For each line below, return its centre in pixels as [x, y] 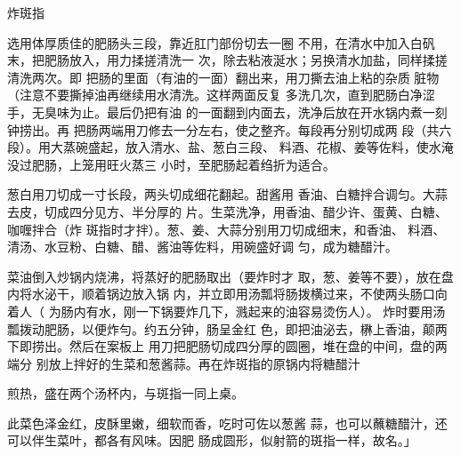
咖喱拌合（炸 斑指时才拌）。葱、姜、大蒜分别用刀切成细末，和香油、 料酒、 [226, 229]
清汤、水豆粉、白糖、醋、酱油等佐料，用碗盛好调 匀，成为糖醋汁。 [202, 247]
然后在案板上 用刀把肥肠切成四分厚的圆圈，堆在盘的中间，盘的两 [258, 346]
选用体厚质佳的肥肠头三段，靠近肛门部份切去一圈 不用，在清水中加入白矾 [221, 42]
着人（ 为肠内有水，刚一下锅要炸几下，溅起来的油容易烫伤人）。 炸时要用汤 [226, 311]
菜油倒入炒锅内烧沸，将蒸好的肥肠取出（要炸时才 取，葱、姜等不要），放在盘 [230, 276]
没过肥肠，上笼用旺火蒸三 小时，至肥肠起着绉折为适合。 [171, 164]
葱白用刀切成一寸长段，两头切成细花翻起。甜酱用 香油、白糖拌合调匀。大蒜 [227, 194]
